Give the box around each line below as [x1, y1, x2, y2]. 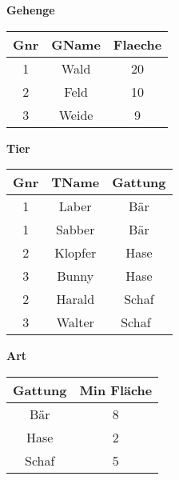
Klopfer [54, 243, 97, 262]
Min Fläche [79, 380, 153, 399]
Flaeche [113, 34, 162, 54]
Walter [56, 313, 94, 332]
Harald [56, 290, 95, 309]
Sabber [55, 220, 95, 239]
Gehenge [6, 2, 55, 18]
